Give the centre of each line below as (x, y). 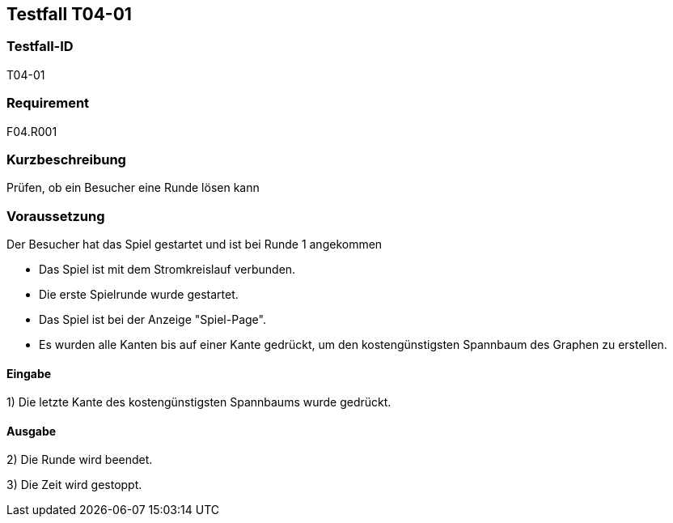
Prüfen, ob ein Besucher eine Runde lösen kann (133, 188)
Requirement (48, 103)
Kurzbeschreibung (66, 159)
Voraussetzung (56, 216)
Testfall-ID (40, 47)
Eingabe (29, 373)
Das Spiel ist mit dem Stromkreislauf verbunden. (167, 270)
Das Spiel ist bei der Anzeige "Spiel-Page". (152, 320)
